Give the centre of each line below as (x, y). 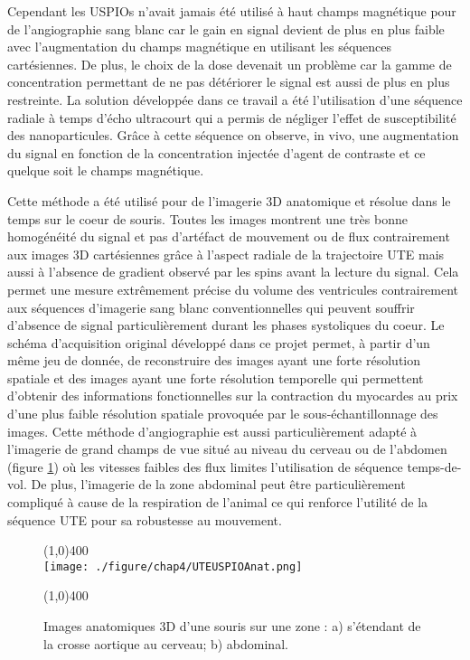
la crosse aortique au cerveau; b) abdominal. (166, 643)
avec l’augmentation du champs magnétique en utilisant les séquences (200, 47)
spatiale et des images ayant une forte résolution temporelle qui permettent (216, 377)
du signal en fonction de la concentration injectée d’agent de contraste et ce (216, 152)
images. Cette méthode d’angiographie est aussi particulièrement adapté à (212, 431)
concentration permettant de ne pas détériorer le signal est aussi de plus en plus (229, 82)
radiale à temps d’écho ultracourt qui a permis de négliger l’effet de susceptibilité (232, 117)
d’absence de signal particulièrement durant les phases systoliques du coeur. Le (226, 325)
